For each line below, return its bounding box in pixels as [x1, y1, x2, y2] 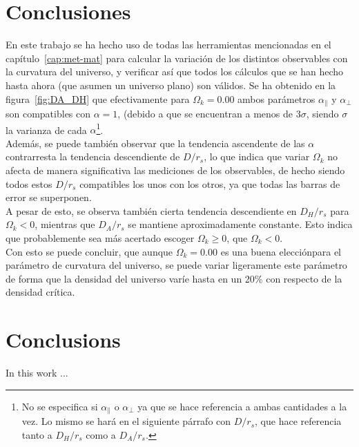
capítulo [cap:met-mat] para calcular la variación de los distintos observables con [6, 50, 348, 65]
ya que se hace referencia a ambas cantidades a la [137, 399, 347, 413]
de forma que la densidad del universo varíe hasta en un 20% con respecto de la [6, 271, 342, 285]
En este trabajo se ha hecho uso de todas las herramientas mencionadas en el [6, 37, 331, 52]
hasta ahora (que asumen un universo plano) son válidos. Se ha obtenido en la [6, 77, 336, 92]
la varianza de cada [6, 122, 87, 137]
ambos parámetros [237, 91, 316, 106]
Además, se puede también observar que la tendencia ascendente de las [6, 135, 305, 150]
